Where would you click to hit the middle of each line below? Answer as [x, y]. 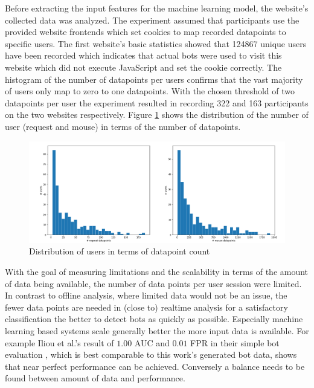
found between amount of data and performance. [95, 378]
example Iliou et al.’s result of [59, 342]
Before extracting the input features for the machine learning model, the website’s [157, 8]
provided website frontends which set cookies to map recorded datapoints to [146, 32]
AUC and [152, 342]
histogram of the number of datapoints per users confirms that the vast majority [154, 79]
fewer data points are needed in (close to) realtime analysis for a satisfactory [146, 307]
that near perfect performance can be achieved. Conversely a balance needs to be [155, 366]
